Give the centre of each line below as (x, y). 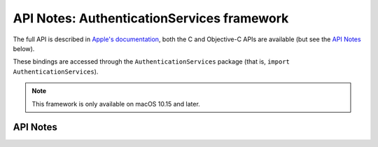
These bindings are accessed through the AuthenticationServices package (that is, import (152, 62)
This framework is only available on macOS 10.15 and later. (116, 104)
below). (24, 48)
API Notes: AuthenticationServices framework (151, 18)
